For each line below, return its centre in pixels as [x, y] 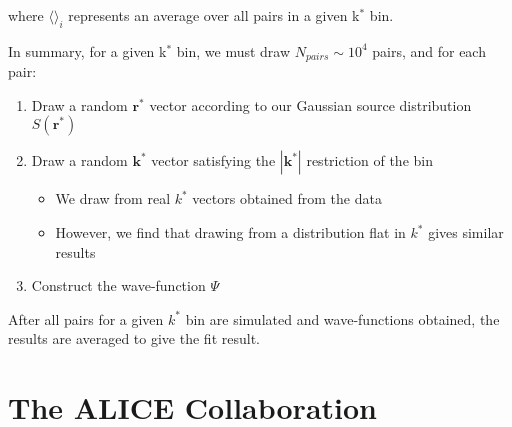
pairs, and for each [429, 50]
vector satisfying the [213, 160]
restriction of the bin [369, 160]
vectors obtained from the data [287, 198]
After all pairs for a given [86, 318]
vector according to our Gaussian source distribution [310, 104]
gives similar [466, 232]
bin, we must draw [233, 50]
